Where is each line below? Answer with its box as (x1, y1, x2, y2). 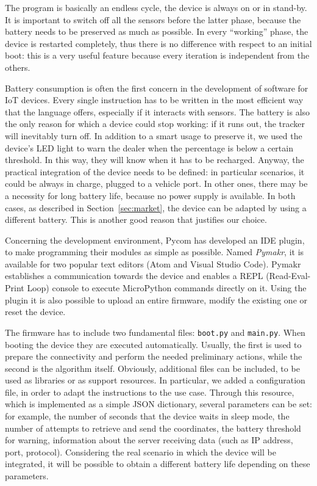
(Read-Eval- (266, 269, 311, 282)
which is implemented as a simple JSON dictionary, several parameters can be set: (5, 397, 312, 410)
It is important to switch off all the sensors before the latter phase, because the (5, 13, 301, 26)
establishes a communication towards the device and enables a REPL (5, 269, 263, 282)
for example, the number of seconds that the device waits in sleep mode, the (5, 410, 290, 423)
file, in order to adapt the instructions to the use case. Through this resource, (5, 385, 294, 398)
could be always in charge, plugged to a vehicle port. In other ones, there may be (5, 177, 308, 190)
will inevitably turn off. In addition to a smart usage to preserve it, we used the (5, 129, 302, 142)
